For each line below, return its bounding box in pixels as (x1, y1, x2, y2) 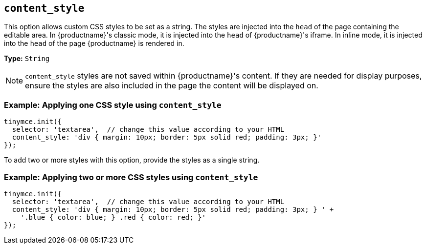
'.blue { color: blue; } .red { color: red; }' (20, 213, 206, 221)
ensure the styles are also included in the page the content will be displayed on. (25, 81, 318, 91)
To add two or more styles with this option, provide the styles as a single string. (4, 156, 260, 165)
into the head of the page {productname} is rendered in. (4, 39, 184, 48)
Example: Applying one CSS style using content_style (4, 100, 222, 110)
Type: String (4, 54, 50, 63)
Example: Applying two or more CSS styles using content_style (4, 172, 258, 182)
